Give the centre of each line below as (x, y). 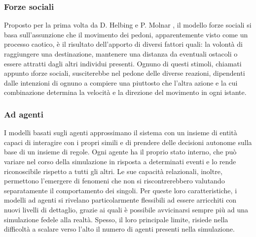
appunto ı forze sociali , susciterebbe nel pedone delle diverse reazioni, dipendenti (125, 73)
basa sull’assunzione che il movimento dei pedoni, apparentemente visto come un (126, 34)
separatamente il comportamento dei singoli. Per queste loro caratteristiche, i (121, 190)
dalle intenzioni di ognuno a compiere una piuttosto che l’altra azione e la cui (121, 82)
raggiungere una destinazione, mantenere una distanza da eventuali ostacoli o (121, 54)
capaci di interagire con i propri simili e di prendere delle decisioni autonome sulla (128, 142)
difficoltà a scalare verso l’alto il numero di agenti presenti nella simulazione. (119, 229)
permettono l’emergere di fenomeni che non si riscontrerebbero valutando (114, 181)
